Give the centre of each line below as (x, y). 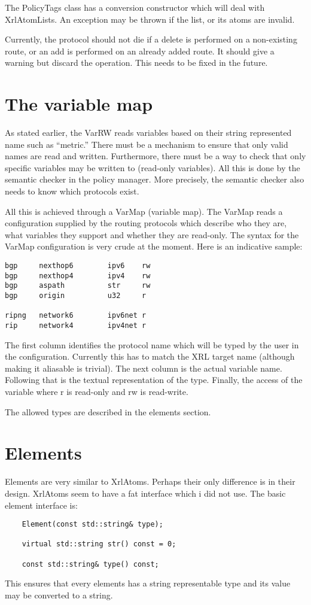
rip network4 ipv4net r (76, 325)
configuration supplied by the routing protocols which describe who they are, (146, 223)
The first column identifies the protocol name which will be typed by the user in (152, 344)
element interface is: (41, 505)
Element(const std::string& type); (92, 525)
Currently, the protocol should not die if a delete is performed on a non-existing (151, 39)
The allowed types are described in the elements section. (108, 411)
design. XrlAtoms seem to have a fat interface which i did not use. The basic (145, 493)
